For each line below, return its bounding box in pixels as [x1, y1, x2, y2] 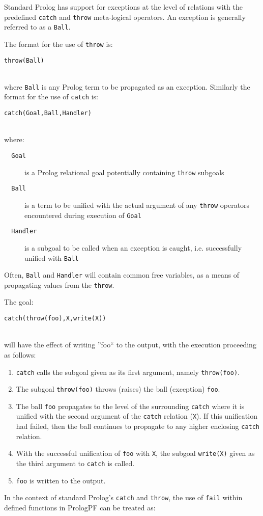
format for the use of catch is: [4, 91, 98, 102]
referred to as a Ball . [4, 21, 71, 32]
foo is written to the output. [16, 475, 106, 485]
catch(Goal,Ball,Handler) [4, 110, 92, 117]
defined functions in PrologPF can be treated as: [4, 502, 156, 512]
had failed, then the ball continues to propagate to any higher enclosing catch [16, 421, 260, 431]
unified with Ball [24, 252, 79, 263]
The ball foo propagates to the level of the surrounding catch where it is [16, 400, 245, 411]
